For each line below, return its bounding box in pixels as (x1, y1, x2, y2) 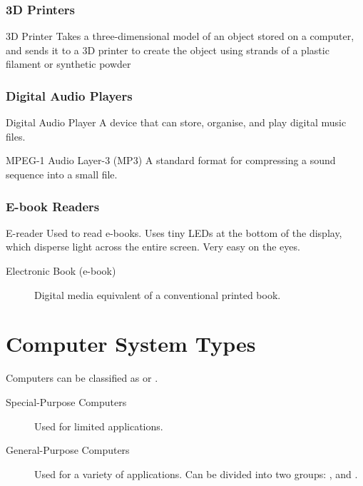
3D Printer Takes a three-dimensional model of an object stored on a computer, (6, 29, 354, 44)
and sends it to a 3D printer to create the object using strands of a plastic (6, 42, 329, 57)
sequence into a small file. (6, 167, 118, 181)
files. (6, 128, 26, 143)
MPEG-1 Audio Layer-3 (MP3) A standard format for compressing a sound (6, 153, 336, 168)
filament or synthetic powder (6, 56, 131, 71)
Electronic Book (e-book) (6, 263, 116, 278)
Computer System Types (6, 329, 256, 358)
